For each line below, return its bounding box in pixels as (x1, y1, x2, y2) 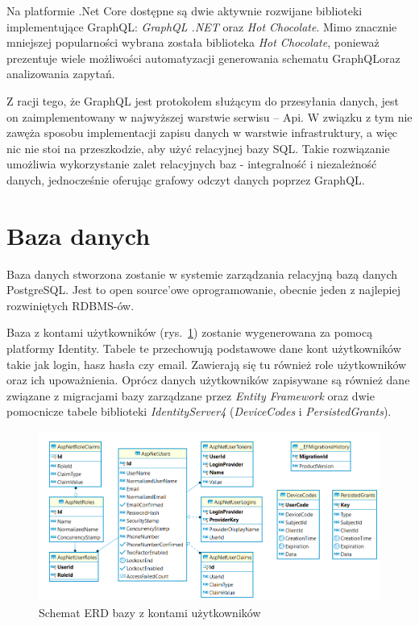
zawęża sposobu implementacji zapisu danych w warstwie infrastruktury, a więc (6, 124, 398, 141)
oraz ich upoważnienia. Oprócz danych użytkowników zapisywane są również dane (6, 371, 410, 388)
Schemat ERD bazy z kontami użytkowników (39, 603, 261, 620)
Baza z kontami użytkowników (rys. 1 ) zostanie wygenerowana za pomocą (6, 324, 373, 341)
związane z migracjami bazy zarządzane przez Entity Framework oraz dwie (6, 387, 375, 404)
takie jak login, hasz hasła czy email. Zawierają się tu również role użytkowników (6, 355, 407, 372)
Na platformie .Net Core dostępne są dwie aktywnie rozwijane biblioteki (6, 2, 363, 19)
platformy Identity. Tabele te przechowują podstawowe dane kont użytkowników (6, 340, 401, 357)
